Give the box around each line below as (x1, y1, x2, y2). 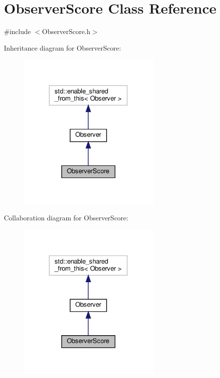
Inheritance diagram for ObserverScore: (4, 42, 121, 53)
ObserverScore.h (42, 26, 91, 36)
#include (4, 26, 31, 36)
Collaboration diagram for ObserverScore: (4, 213, 128, 223)
